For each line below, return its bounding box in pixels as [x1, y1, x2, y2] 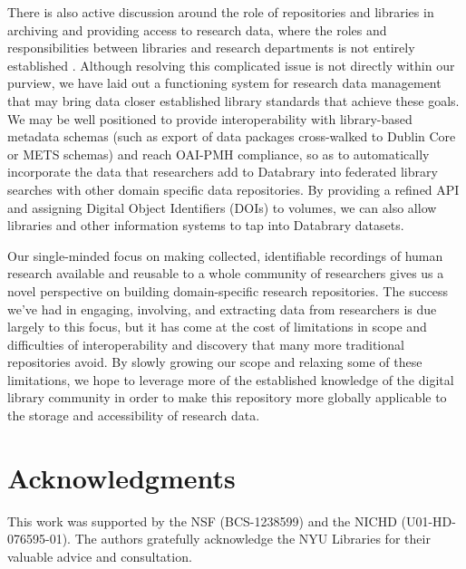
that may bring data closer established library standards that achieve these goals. [7, 91, 460, 110]
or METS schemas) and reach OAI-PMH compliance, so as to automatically [7, 144, 430, 163]
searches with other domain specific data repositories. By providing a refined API [7, 179, 460, 198]
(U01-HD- [401, 511, 456, 530]
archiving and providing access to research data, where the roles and [7, 20, 387, 39]
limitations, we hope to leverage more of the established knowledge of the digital [7, 370, 454, 389]
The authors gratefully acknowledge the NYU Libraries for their [74, 529, 431, 548]
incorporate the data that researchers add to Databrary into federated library [7, 162, 438, 181]
